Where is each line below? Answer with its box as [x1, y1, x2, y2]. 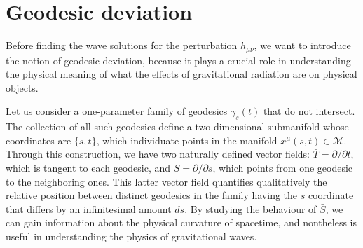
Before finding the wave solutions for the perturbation [6, 38, 238, 53]
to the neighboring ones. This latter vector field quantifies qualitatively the [6, 174, 327, 188]
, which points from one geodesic [212, 160, 353, 174]
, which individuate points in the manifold [96, 132, 278, 147]
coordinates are [6, 132, 71, 147]
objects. [6, 80, 39, 95]
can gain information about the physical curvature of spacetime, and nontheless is [6, 215, 357, 230]
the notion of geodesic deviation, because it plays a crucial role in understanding [6, 53, 351, 67]
